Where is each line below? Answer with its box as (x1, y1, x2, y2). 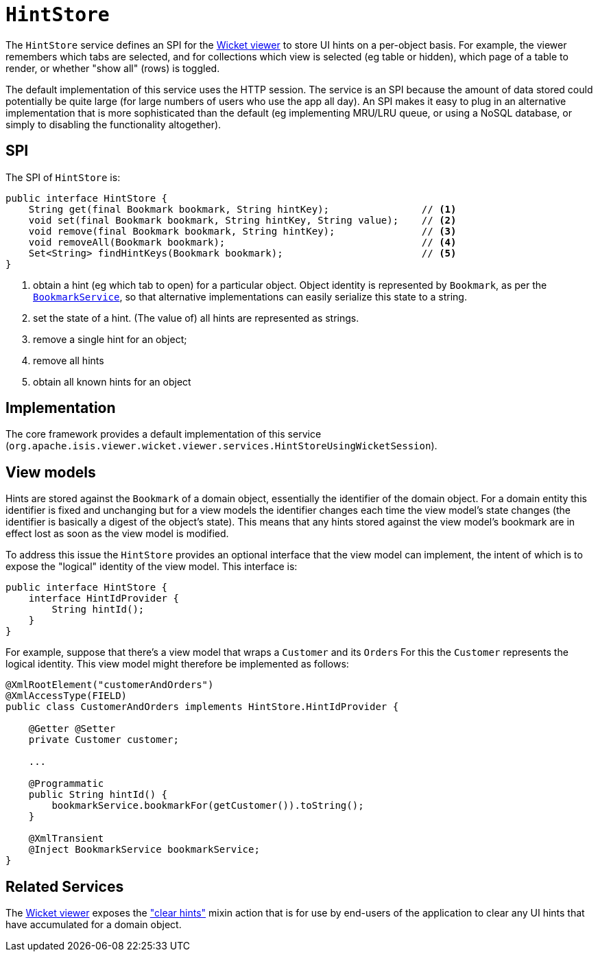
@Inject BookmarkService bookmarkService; (28, 844, 260, 855)
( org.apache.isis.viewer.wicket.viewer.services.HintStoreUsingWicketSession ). (5, 440, 438, 452)
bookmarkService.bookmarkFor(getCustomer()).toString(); (51, 800, 364, 812)
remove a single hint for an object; (33, 333, 187, 345)
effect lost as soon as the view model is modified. (5, 528, 229, 540)
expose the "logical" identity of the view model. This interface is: (5, 560, 298, 573)
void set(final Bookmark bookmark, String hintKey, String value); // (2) (28, 214, 457, 226)
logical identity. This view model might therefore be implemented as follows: (5, 658, 349, 670)
